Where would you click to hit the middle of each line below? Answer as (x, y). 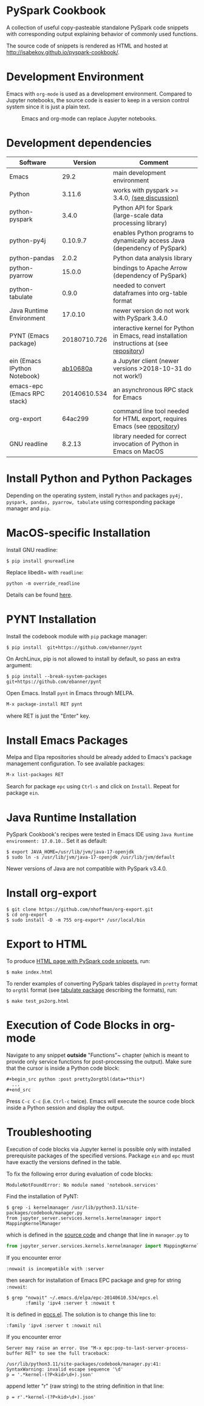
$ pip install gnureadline (40, 561)
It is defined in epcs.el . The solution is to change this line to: (81, 1314)
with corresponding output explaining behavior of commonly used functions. (102, 34)
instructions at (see (141, 343)
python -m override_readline (43, 583)
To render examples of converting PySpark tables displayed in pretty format (102, 984)
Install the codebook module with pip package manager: (77, 636)
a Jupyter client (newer (146, 361)
